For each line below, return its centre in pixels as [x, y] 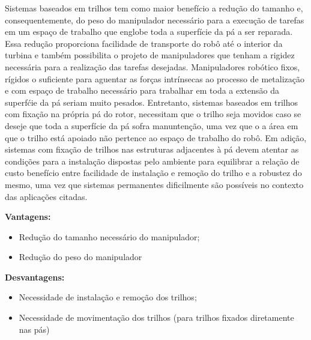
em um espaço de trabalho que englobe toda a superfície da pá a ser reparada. [149, 32]
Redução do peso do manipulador [80, 257]
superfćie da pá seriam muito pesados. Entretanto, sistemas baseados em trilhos [151, 102]
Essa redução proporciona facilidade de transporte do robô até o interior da [144, 43]
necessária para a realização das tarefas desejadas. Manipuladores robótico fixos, [152, 66]
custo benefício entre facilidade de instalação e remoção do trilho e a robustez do [153, 173]
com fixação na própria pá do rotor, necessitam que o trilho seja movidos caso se [153, 114]
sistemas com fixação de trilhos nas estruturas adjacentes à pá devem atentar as [152, 149]
